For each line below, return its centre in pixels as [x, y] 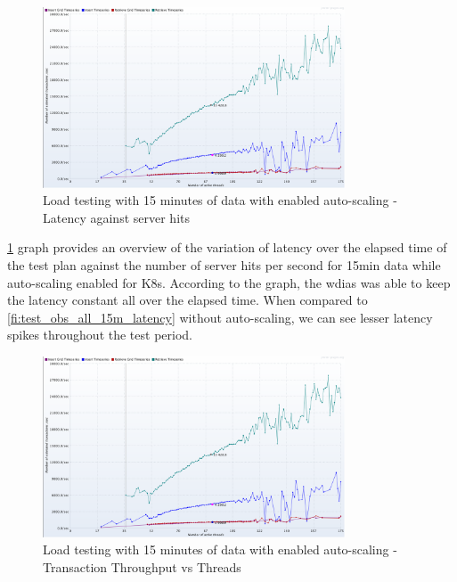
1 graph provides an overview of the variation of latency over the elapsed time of [227, 247]
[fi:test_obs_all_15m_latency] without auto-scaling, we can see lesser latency [220, 317]
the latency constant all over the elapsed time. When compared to [188, 300]
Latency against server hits [116, 217]
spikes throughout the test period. [100, 335]
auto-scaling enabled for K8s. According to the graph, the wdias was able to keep [229, 282]
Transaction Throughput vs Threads [142, 566]
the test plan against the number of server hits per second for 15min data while [224, 265]
